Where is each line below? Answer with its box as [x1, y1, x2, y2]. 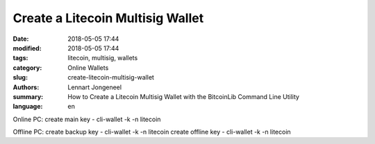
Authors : [12, 83, 40, 91]
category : [12, 63, 42, 72]
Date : [12, 35, 29, 43]
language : [12, 102, 43, 111]
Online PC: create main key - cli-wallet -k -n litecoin [12, 115, 161, 123]
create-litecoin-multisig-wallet [67, 73, 154, 82]
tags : [12, 54, 28, 62]
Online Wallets [67, 63, 109, 72]
